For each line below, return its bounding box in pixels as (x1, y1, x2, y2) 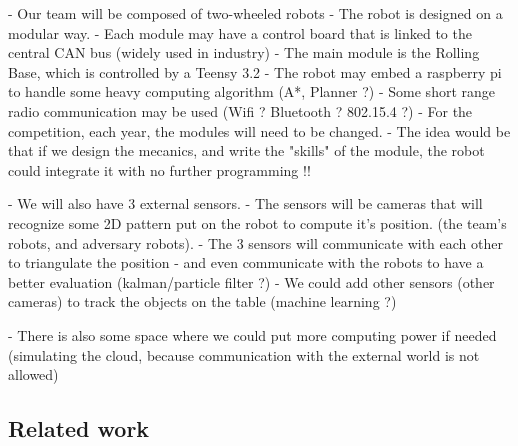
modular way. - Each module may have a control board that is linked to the (8, 22, 472, 43)
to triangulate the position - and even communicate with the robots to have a (8, 252, 484, 273)
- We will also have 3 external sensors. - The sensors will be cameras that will (8, 193, 483, 214)
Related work (8, 413, 150, 444)
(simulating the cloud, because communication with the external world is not (8, 344, 480, 365)
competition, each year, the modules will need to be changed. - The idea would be (8, 120, 511, 141)
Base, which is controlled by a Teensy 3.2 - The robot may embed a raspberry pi (8, 61, 502, 82)
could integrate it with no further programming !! (8, 159, 311, 180)
